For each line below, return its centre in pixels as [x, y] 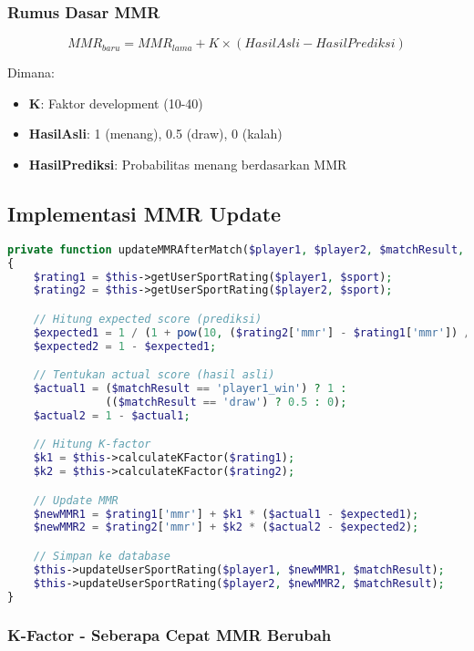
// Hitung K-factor [92, 444]
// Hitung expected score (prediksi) [148, 319]
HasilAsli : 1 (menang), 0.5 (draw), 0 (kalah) [155, 134]
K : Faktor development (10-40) [116, 103]
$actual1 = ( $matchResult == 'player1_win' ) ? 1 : [190, 389]
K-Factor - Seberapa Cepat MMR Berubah [170, 635]
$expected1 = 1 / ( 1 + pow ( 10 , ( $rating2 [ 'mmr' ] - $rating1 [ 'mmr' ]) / [252, 332]
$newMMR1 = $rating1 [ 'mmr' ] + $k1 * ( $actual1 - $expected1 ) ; [226, 514]
